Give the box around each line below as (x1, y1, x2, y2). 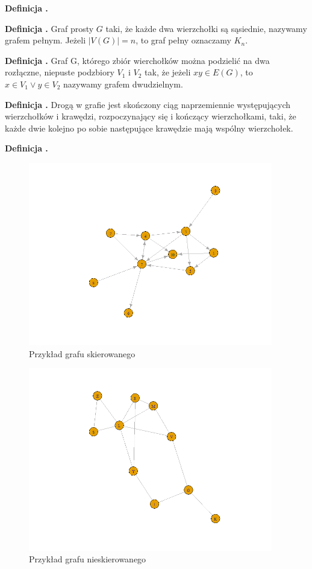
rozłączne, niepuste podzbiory (5, 66, 114, 78)
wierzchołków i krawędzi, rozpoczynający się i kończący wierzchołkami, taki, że (5, 110, 296, 122)
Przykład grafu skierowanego (29, 347, 136, 360)
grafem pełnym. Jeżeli (5, 34, 86, 46)
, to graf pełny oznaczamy (136, 34, 231, 46)
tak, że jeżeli (145, 66, 191, 78)
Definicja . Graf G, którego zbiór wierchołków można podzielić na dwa (5, 54, 270, 66)
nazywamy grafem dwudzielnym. (63, 77, 183, 90)
